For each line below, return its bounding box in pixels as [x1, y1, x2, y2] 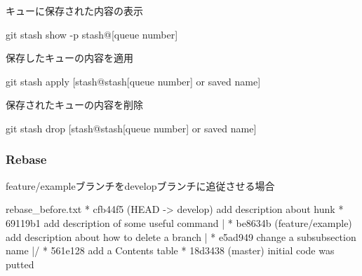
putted [6, 256, 34, 271]
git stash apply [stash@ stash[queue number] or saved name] [6, 74, 261, 88]
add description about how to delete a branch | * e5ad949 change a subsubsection [6, 229, 356, 244]
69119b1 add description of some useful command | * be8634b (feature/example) [6, 215, 352, 230]
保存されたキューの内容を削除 [6, 97, 143, 112]
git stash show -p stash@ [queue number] [6, 27, 178, 41]
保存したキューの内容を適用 [6, 50, 133, 65]
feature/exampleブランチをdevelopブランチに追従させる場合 [6, 178, 275, 193]
